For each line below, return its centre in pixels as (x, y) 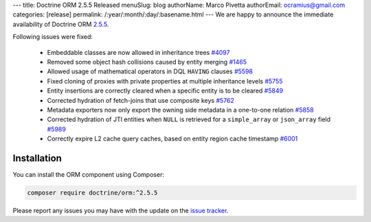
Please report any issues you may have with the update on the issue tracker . (121, 210)
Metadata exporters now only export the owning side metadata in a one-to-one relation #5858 (180, 110)
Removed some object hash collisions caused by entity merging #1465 (147, 62)
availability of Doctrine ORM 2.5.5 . (61, 24)
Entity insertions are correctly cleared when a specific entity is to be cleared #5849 (165, 91)
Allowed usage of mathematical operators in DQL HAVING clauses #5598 (150, 71)
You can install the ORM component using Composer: (89, 174)
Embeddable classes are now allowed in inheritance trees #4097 (138, 52)
